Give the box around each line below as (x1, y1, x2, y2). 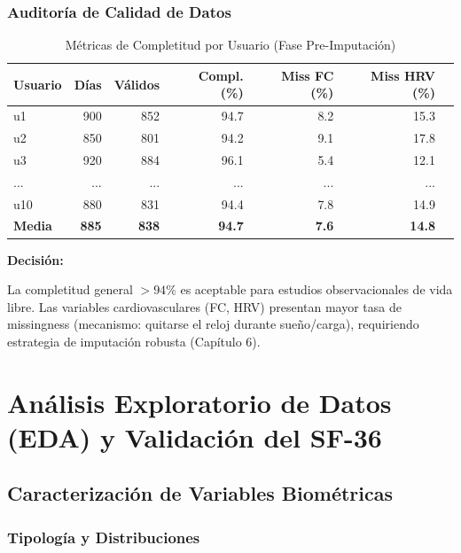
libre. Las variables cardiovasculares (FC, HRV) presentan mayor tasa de (7, 297, 402, 315)
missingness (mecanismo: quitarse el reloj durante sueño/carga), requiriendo (7, 315, 419, 333)
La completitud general (7, 280, 133, 299)
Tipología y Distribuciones (7, 526, 200, 548)
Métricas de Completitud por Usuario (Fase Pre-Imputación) (65, 35, 396, 54)
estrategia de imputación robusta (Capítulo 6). (7, 331, 261, 350)
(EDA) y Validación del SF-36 (7, 418, 382, 455)
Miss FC (281, 66, 334, 84)
